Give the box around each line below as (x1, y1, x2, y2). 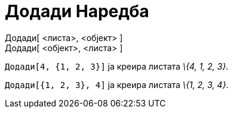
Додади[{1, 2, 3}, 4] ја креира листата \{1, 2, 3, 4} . (5, 79, 229, 90)
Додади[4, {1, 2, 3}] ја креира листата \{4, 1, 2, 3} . (5, 61, 229, 71)
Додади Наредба (5, 1, 149, 21)
